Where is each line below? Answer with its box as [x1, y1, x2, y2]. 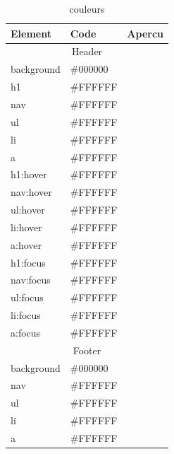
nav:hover [11, 185, 52, 199]
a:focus [11, 325, 41, 339]
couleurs [69, 1, 105, 16]
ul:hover [11, 202, 45, 217]
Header [71, 44, 103, 59]
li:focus [11, 308, 41, 322]
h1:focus [11, 255, 46, 269]
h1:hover [11, 167, 47, 182]
